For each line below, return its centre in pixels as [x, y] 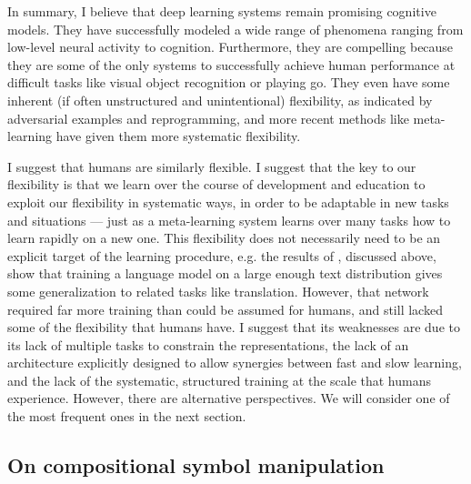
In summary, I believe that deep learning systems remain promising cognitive [222, 11]
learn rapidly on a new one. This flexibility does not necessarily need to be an [224, 238]
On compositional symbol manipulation [196, 465]
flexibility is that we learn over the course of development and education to [216, 184]
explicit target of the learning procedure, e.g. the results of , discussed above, [222, 255]
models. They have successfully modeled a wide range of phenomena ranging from [235, 29]
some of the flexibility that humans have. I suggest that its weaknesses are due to [234, 327]
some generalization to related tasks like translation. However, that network [218, 291]
